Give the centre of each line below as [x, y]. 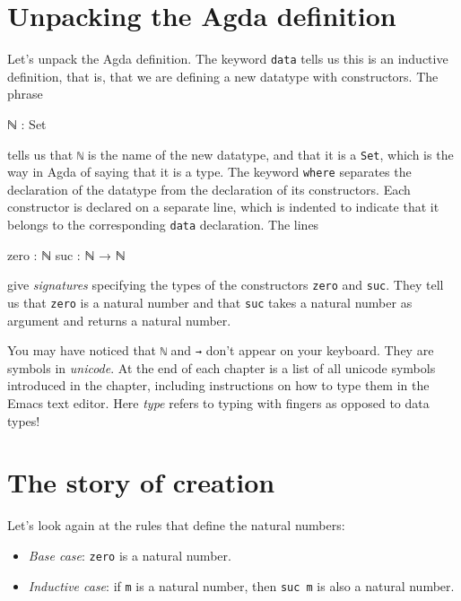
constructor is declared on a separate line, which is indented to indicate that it [223, 207]
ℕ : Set [27, 123]
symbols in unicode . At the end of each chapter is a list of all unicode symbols [222, 367]
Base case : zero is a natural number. [130, 555]
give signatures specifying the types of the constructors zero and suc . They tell [226, 285]
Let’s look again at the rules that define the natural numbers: [176, 525]
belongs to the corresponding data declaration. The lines [163, 225]
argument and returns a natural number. [119, 320]
